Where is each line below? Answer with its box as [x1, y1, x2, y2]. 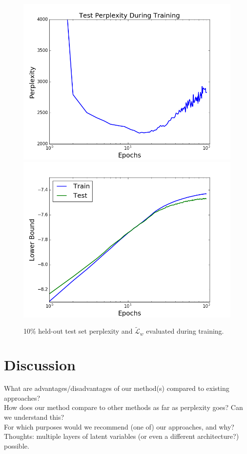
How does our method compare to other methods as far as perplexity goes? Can [4, 402, 243, 412]
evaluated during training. [146, 326, 224, 336]
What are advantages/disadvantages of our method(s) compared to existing [4, 383, 229, 393]
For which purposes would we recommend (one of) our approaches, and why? [4, 421, 234, 431]
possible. [4, 440, 29, 451]
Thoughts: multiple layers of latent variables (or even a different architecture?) [4, 431, 239, 441]
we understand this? [4, 411, 64, 422]
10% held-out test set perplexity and [23, 326, 133, 336]
